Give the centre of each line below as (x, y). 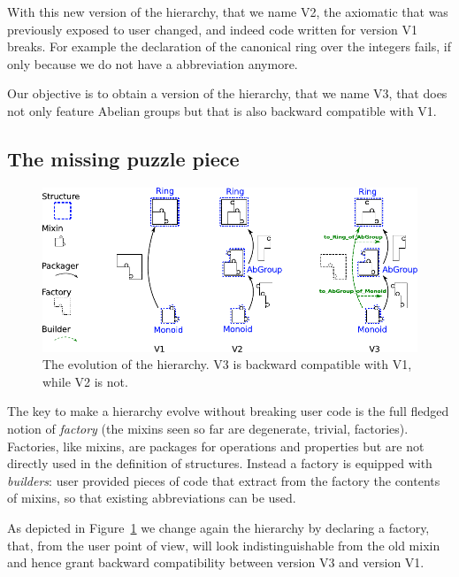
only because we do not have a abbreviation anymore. (153, 63)
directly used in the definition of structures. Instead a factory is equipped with (220, 463)
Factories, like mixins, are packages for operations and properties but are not (216, 446)
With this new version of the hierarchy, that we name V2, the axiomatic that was (228, 12)
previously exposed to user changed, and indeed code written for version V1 (213, 29)
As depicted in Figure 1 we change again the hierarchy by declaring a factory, (218, 527)
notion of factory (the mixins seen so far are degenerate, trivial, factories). (208, 429)
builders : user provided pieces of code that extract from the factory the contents (224, 480)
